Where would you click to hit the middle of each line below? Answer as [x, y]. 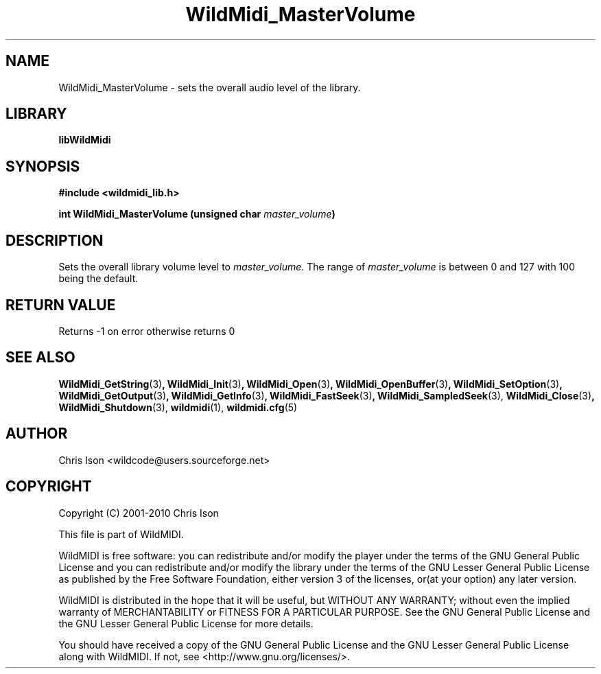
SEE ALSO [40, 358]
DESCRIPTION [55, 240]
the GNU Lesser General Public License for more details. [186, 623]
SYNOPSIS [43, 166]
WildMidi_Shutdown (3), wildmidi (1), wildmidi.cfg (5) [178, 407]
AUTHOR [37, 434]
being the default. [98, 279]
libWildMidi [85, 140]
